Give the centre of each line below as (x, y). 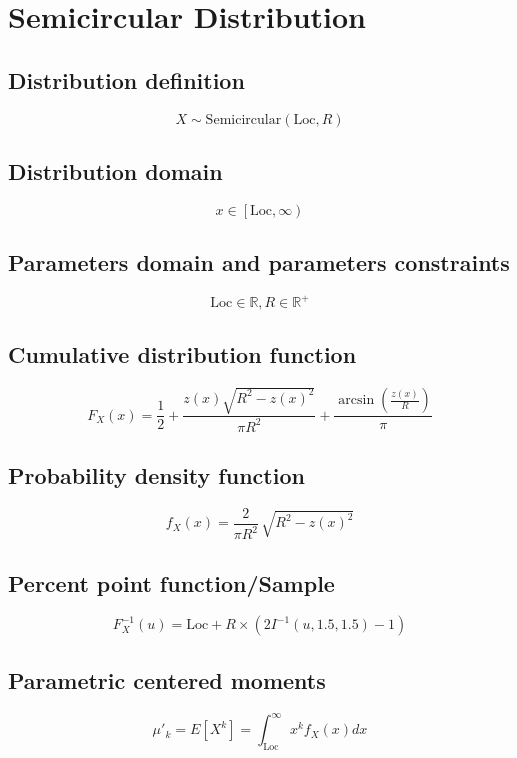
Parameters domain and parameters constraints (259, 262)
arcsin (356, 400)
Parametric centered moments (167, 679)
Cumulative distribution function (182, 353)
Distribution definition (126, 79)
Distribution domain (115, 170)
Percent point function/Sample (171, 582)
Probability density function (156, 475)
